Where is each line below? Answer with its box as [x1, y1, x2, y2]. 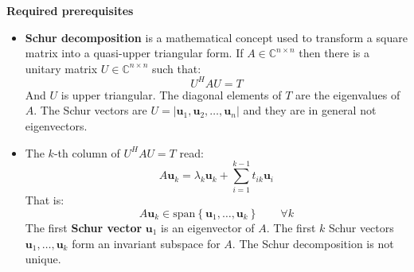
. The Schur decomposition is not [232, 235, 394, 251]
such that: [151, 60, 201, 76]
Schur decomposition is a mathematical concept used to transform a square [25, 29, 408, 45]
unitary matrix [25, 60, 98, 76]
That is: [25, 192, 64, 208]
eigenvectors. [25, 118, 88, 134]
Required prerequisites [6, 2, 134, 18]
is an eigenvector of [161, 219, 255, 235]
